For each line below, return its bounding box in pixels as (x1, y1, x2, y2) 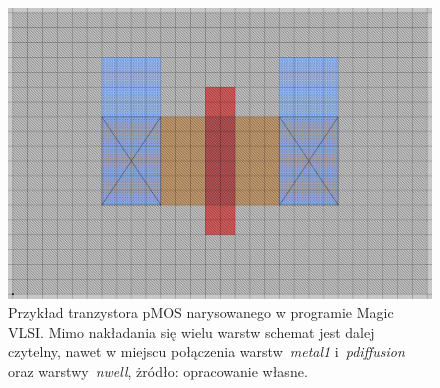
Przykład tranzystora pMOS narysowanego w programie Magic (8, 302, 394, 323)
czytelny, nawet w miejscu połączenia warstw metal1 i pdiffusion (8, 341, 405, 362)
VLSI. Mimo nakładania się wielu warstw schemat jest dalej (8, 321, 375, 342)
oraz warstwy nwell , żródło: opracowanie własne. (8, 361, 308, 382)
